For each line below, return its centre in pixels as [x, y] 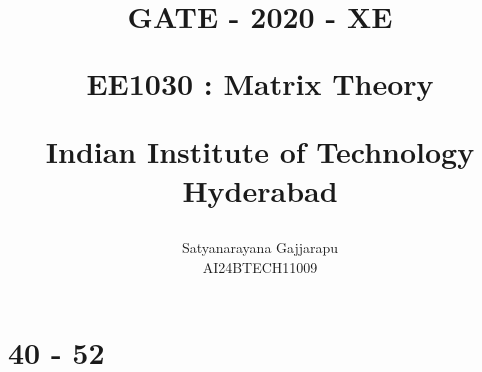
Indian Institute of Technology [260, 150]
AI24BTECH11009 [260, 266]
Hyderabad [260, 189]
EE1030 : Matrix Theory [260, 83]
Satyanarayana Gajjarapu [260, 246]
